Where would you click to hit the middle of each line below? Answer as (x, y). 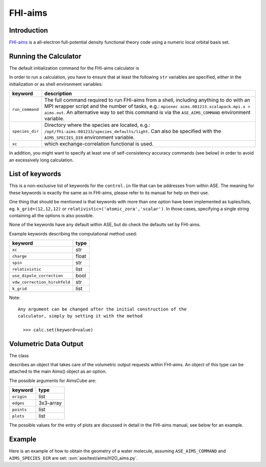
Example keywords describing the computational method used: (73, 233)
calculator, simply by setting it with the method (80, 316)
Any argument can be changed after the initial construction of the (102, 309)
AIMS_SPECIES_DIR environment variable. (90, 137)
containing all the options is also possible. (51, 215)
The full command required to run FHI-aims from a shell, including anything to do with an (148, 100)
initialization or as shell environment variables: (56, 84)
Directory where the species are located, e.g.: (97, 125)
